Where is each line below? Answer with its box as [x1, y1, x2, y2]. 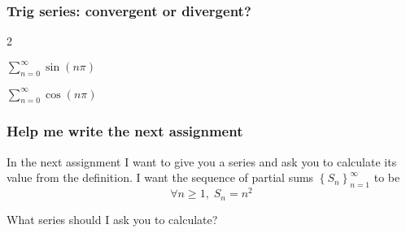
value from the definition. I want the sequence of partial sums [7, 169, 314, 186]
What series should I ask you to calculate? [7, 210, 218, 227]
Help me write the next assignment [7, 121, 243, 141]
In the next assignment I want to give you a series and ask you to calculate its [7, 153, 397, 170]
